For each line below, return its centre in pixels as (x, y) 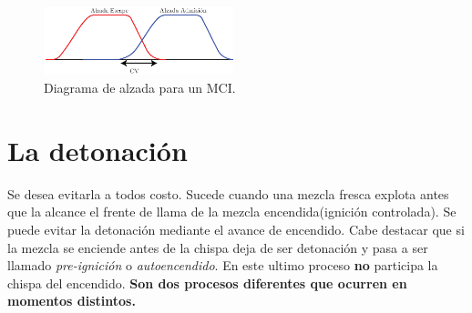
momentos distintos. (72, 301)
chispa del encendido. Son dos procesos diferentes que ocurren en (207, 283)
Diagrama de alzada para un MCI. (140, 88)
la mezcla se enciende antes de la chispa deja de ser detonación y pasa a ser (218, 247)
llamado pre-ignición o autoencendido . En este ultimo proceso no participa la (223, 265)
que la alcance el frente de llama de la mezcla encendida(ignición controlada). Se (232, 212)
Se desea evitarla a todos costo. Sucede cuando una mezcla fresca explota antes (228, 193)
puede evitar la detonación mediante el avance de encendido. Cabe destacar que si (236, 229)
